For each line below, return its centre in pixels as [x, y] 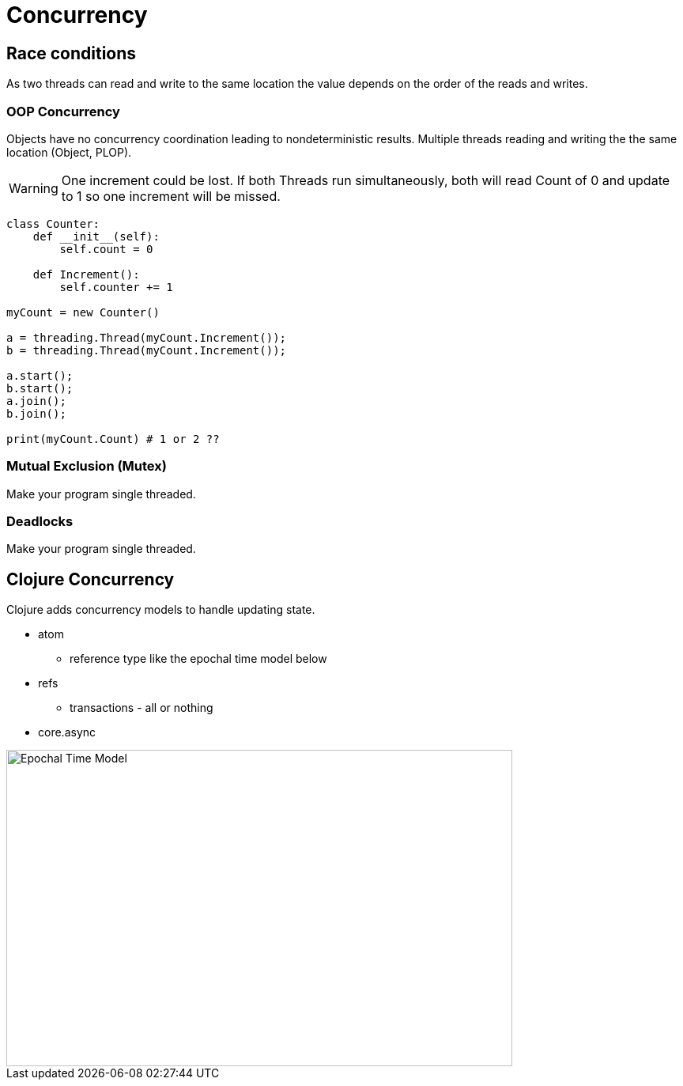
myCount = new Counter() [83, 312]
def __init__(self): [96, 236]
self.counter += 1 [116, 287]
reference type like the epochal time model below [198, 659]
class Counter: [53, 223]
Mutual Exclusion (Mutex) [87, 466]
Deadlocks [40, 522]
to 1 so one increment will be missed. [171, 196]
